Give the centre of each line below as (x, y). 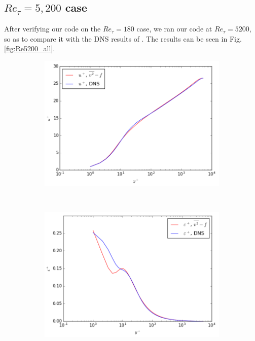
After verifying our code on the (52, 29)
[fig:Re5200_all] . (30, 48)
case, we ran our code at (174, 29)
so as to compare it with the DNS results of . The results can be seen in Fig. (123, 38)
